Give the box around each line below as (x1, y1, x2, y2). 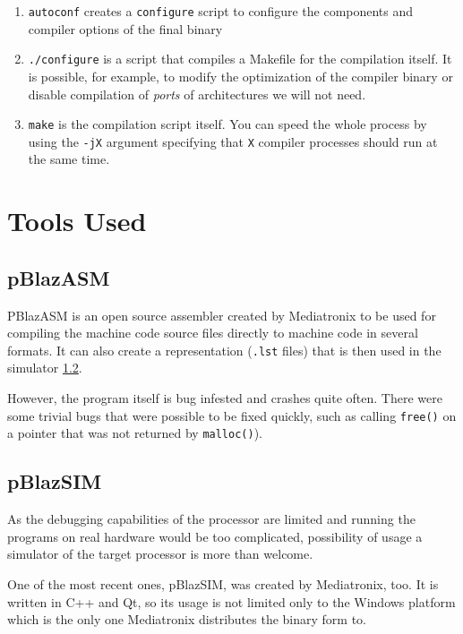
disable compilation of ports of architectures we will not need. (28, 84, 366, 103)
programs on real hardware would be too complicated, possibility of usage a (7, 527, 423, 545)
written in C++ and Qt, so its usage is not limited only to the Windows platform (7, 592, 456, 611)
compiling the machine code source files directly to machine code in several (7, 323, 418, 342)
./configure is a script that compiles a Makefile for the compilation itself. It (28, 49, 452, 68)
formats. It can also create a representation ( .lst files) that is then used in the (7, 340, 442, 359)
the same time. (28, 150, 110, 168)
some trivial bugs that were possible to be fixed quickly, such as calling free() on (7, 406, 457, 424)
